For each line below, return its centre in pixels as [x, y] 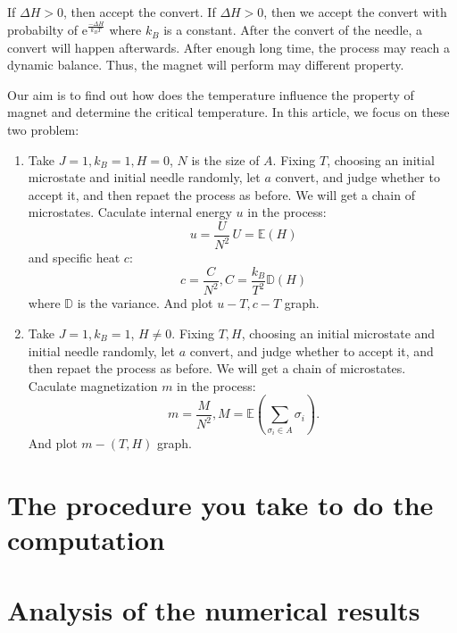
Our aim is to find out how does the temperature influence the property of [211, 94]
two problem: [43, 130]
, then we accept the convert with [355, 12]
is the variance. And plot [145, 303]
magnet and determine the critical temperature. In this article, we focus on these [228, 112]
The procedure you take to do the [220, 505]
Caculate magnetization [93, 385]
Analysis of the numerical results [214, 609]
